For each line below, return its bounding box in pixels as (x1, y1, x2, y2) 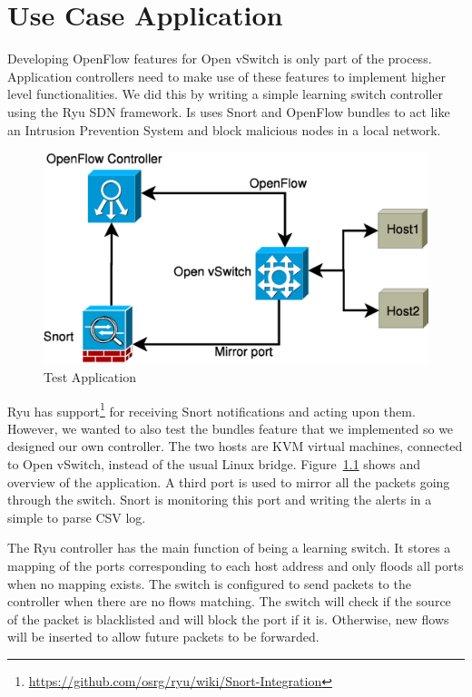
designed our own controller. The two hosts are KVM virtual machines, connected (7, 437, 463, 456)
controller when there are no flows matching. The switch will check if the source (7, 592, 451, 611)
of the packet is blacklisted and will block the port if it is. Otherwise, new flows (7, 609, 449, 628)
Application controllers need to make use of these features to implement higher (7, 66, 447, 85)
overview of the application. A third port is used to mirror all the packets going (7, 472, 450, 491)
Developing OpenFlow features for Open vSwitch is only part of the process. (7, 49, 432, 68)
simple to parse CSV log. (7, 507, 146, 526)
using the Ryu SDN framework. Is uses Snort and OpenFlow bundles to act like (7, 102, 450, 121)
